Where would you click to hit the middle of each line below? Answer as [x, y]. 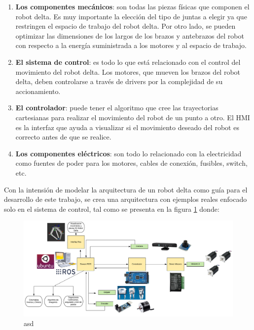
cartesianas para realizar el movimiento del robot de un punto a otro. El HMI [133, 117]
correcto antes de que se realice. [63, 137]
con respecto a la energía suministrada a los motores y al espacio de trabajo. [131, 45]
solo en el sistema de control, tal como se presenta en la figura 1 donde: [112, 209]
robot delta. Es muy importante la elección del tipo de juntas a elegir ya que [131, 16]
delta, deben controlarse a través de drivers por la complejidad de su [119, 81]
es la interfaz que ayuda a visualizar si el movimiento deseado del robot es [127, 127]
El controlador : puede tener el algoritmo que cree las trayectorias [117, 108]
